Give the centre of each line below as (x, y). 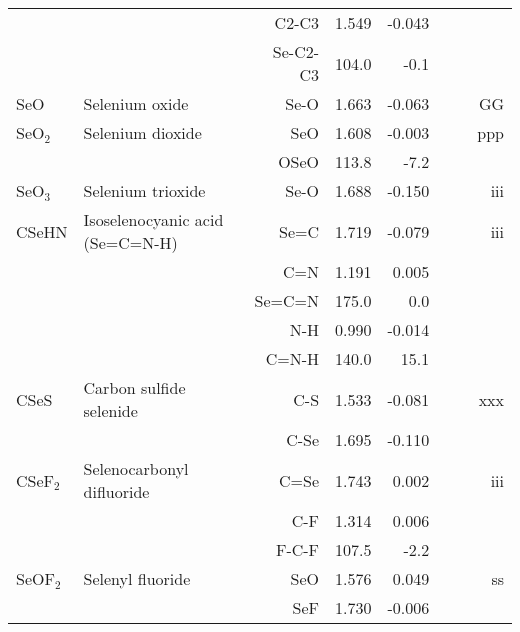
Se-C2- (296, 51)
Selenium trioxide (144, 190)
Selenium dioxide (142, 132)
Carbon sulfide (134, 387)
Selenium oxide (136, 103)
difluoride (116, 491)
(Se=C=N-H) (130, 242)
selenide (110, 410)
